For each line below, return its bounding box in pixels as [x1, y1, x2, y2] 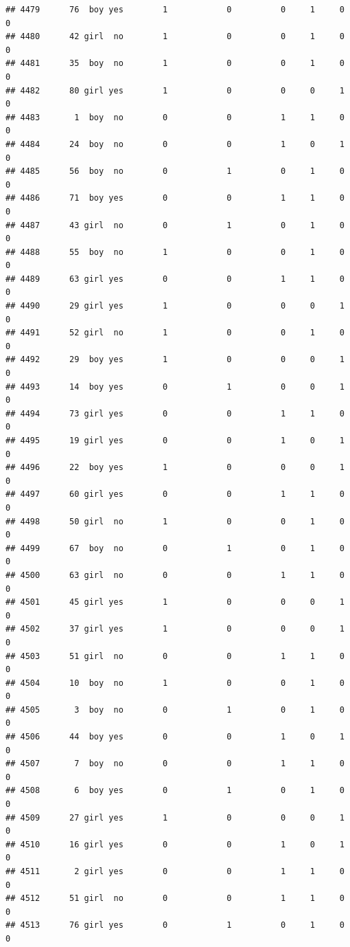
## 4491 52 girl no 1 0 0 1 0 [5, 328, 345, 338]
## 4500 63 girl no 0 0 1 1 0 [5, 570, 345, 580]
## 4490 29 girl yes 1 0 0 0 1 [5, 301, 345, 311]
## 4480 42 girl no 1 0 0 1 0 [5, 32, 345, 42]
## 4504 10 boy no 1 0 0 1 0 [5, 678, 345, 688]
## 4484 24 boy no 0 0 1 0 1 [5, 139, 345, 149]
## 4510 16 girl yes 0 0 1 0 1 [5, 839, 345, 849]
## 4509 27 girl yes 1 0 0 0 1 [5, 812, 345, 823]
